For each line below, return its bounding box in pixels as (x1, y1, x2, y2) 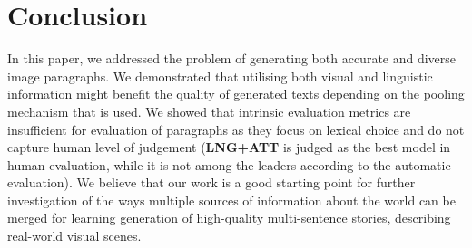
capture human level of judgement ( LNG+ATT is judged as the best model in (7, 138, 451, 157)
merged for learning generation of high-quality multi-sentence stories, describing (7, 208, 451, 227)
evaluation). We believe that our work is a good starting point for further (7, 173, 416, 192)
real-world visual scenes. (7, 226, 142, 245)
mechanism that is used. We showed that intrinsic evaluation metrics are (7, 101, 411, 120)
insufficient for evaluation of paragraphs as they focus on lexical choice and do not (7, 119, 465, 138)
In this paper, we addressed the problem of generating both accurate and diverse (7, 49, 457, 68)
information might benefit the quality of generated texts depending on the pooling (7, 84, 465, 103)
